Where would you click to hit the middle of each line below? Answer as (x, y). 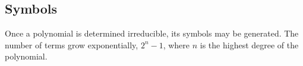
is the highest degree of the (249, 44)
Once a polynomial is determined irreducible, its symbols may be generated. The (152, 33)
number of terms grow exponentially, (72, 44)
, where (176, 44)
